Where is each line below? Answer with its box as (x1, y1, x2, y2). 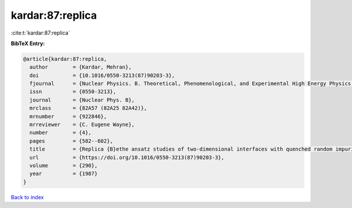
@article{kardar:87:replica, (23, 56, 107, 62)
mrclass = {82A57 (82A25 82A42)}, (29, 105, 147, 111)
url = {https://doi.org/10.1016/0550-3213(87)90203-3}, (29, 154, 225, 161)
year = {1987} (29, 171, 98, 177)
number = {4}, (29, 129, 92, 136)
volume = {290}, (29, 162, 98, 169)
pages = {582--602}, (29, 138, 114, 144)
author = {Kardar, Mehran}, (29, 64, 132, 70)
